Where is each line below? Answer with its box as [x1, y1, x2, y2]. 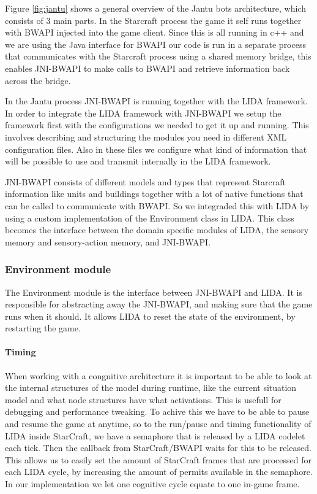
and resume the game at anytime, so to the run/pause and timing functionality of [5, 417, 311, 430]
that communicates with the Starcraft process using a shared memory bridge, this [5, 50, 311, 63]
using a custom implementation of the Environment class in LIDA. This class [5, 211, 294, 224]
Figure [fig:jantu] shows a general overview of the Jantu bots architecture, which [5, 2, 306, 14]
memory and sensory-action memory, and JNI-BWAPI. [5, 235, 211, 248]
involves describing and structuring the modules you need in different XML [5, 130, 287, 143]
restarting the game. [5, 322, 81, 334]
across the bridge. [5, 74, 71, 87]
